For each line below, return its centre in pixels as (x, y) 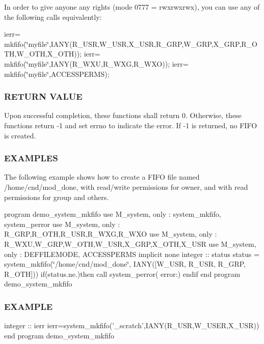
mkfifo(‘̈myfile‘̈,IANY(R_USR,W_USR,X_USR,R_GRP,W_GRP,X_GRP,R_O (131, 44)
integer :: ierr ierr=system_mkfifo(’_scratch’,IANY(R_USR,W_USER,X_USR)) (132, 325)
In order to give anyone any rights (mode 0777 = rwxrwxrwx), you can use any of (132, 7)
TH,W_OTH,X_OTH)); (43, 54)
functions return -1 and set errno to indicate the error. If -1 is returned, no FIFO (131, 125)
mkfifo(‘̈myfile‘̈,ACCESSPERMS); (57, 74)
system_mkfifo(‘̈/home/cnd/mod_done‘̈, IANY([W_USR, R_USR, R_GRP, (125, 264)
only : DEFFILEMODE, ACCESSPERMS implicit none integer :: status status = (132, 254)
